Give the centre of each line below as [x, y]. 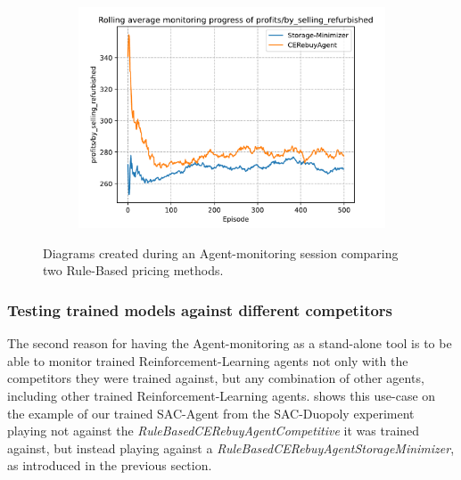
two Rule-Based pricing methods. [133, 270]
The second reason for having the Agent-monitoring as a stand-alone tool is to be [230, 343]
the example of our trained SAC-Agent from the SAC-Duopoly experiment [211, 413]
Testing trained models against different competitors [200, 309]
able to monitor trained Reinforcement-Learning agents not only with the [208, 360]
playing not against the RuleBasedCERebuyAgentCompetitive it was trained [214, 431]
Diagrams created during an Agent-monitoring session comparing [221, 252]
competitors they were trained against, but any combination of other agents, [216, 378]
